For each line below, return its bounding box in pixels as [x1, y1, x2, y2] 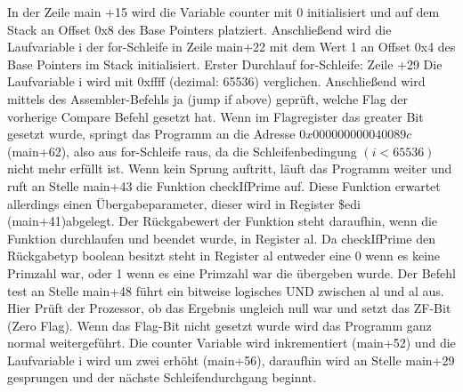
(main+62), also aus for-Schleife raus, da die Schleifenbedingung [7, 141, 357, 160]
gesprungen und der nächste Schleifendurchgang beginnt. [7, 368, 317, 387]
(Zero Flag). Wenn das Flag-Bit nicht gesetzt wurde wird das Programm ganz [7, 316, 432, 334]
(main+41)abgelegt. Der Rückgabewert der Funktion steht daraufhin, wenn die [7, 212, 438, 230]
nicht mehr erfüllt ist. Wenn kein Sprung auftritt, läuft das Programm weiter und [7, 159, 452, 178]
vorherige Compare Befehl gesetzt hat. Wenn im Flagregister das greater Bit [7, 107, 424, 125]
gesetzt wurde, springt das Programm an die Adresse [7, 124, 296, 143]
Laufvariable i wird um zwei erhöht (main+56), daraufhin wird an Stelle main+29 [7, 350, 455, 369]
